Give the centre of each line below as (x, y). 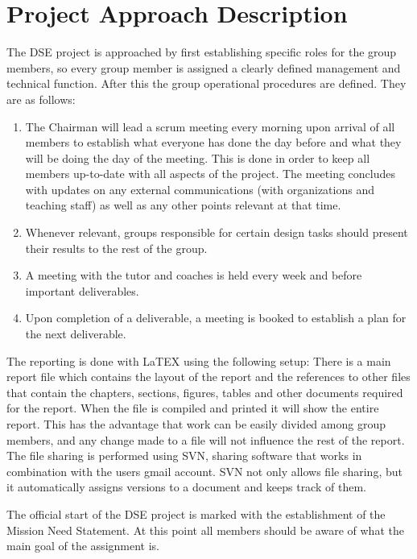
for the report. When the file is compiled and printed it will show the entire (193, 408)
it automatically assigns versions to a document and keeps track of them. (186, 487)
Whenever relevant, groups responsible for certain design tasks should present (217, 232)
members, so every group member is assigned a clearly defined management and (204, 67)
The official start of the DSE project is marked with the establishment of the (196, 513)
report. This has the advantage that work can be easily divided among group (196, 424)
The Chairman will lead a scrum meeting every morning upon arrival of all (210, 126)
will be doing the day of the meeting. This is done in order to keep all (198, 157)
